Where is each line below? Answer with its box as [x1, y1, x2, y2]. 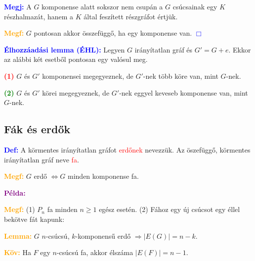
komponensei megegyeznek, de [42, 70, 133, 81]
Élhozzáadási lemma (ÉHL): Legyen [4, 44, 125, 54]
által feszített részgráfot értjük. [84, 11, 178, 21]
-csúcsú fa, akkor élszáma [56, 247, 133, 258]
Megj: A [4, 1, 32, 11]
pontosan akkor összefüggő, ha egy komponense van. [34, 28, 192, 38]
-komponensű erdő [75, 230, 131, 241]
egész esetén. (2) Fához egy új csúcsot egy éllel [99, 204, 240, 214]
